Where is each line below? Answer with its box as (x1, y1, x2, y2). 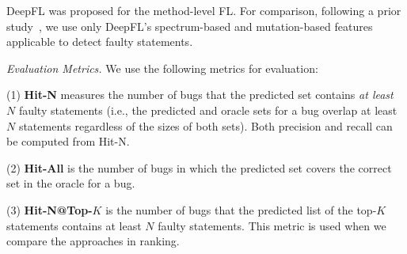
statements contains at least (6, 217, 142, 233)
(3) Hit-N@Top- (6, 201, 93, 218)
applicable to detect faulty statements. (6, 33, 193, 50)
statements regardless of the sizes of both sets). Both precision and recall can (18, 117, 393, 134)
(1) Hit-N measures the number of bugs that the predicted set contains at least (6, 86, 394, 103)
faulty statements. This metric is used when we (158, 217, 386, 233)
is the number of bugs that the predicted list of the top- (105, 201, 377, 218)
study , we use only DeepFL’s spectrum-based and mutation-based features (6, 17, 373, 34)
